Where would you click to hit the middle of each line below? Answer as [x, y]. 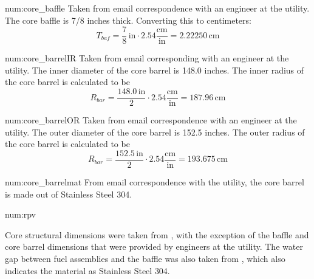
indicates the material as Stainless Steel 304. [87, 270]
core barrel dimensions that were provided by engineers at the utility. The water [154, 246]
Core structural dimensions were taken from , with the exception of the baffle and [157, 234]
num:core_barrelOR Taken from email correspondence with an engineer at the [151, 120]
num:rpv [21, 214]
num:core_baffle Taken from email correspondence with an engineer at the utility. [157, 8]
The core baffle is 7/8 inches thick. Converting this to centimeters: [128, 20]
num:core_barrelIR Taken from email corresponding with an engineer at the [147, 58]
